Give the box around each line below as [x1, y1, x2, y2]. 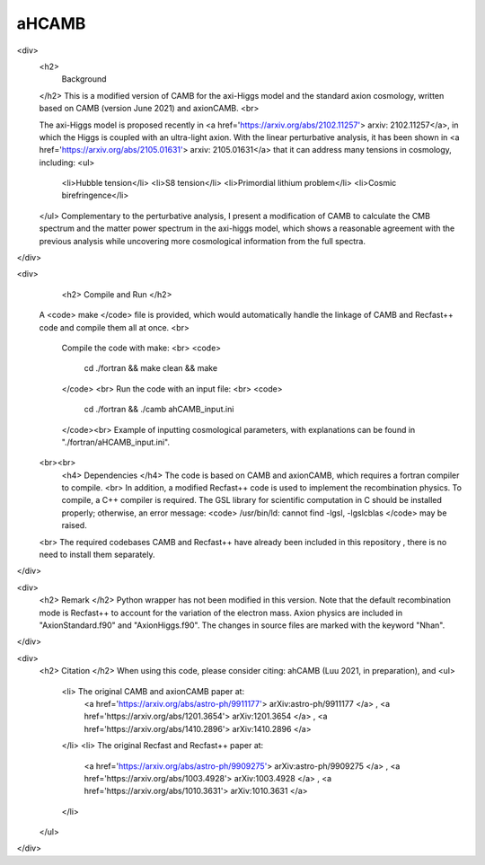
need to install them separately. [39, 549, 155, 560]
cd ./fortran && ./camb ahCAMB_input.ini [84, 404, 234, 415]
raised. [61, 520, 87, 531]
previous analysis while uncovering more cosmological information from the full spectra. [39, 235, 366, 246]
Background [61, 74, 107, 84]
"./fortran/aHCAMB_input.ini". [61, 437, 171, 447]
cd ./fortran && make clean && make [84, 363, 218, 374]
